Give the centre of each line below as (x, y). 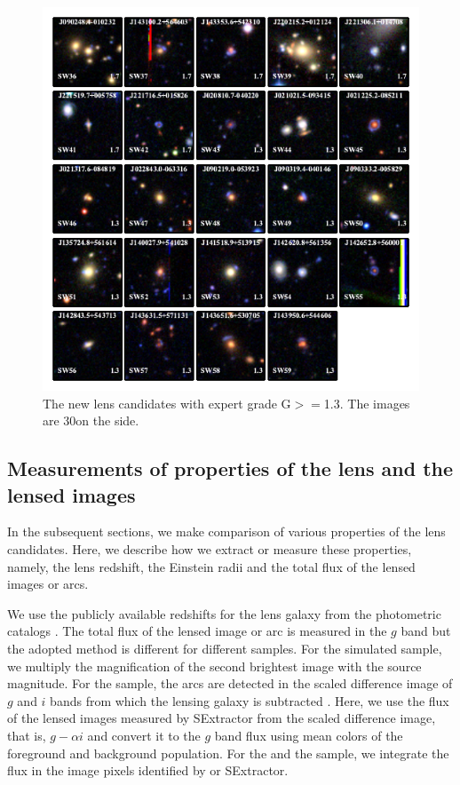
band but (426, 631)
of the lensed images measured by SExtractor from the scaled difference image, (222, 718)
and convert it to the (144, 735)
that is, (27, 735)
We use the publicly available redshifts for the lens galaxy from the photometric (224, 613)
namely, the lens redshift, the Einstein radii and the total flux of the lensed (211, 566)
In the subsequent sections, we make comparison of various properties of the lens (226, 531)
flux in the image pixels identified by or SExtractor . (148, 770)
